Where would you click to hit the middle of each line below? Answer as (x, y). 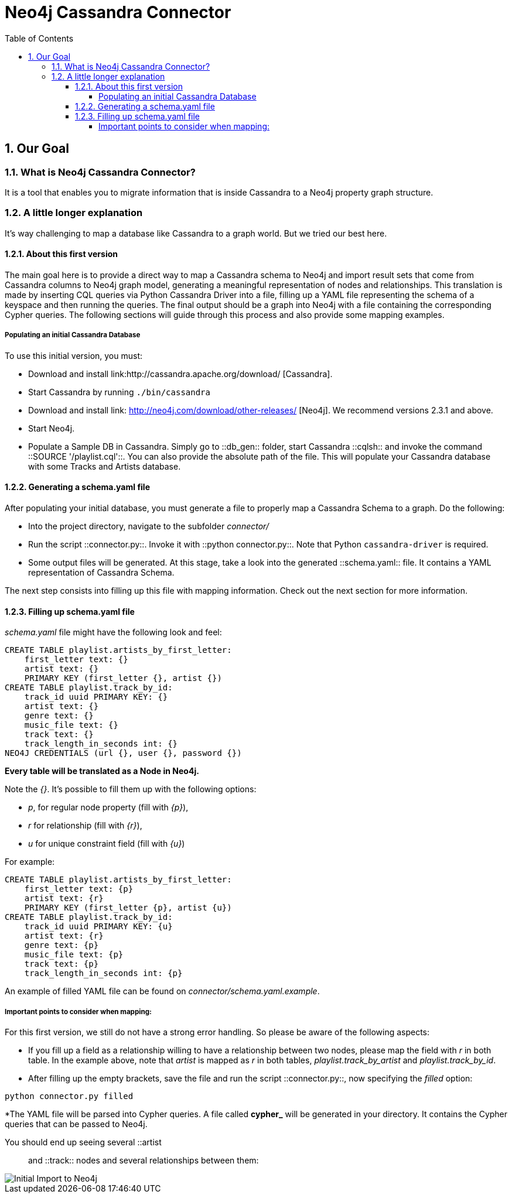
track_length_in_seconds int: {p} (103, 973)
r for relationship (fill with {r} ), (85, 826)
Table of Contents (39, 38)
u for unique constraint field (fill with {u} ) (107, 844)
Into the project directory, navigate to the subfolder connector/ (149, 526)
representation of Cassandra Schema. (101, 572)
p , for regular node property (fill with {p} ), (108, 807)
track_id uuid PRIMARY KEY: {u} (98, 927)
